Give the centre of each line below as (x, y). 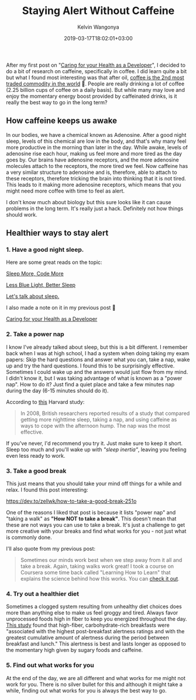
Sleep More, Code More (35, 274)
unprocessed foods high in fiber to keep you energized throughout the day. (97, 619)
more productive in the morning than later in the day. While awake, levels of (97, 147)
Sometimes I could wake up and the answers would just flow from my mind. (97, 372)
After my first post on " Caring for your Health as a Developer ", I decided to (96, 65)
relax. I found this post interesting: (47, 490)
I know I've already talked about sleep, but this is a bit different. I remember (97, 347)
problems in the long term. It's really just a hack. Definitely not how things (95, 208)
